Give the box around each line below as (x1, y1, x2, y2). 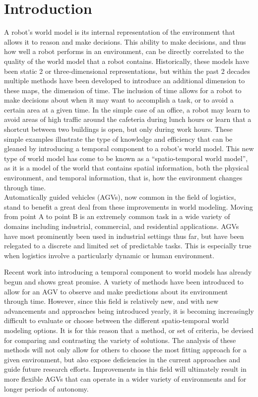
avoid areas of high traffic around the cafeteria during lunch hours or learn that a (4, 114, 252, 124)
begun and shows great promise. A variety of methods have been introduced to (4, 276, 244, 286)
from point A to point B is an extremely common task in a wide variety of (4, 211, 230, 222)
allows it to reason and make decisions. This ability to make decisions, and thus (4, 36, 246, 47)
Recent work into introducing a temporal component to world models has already (4, 267, 252, 277)
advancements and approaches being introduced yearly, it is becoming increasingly (4, 305, 254, 316)
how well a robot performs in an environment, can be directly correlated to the (4, 46, 244, 57)
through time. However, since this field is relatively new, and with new (4, 296, 218, 306)
